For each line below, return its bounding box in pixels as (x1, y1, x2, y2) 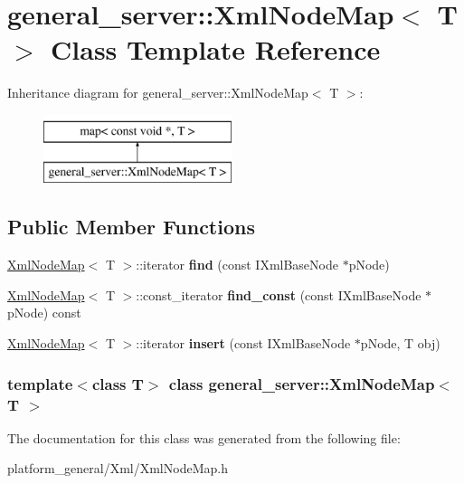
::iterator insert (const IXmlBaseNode (136, 334, 351, 353)
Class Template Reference (51, 31, 381, 68)
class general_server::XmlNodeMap (168, 372, 435, 394)
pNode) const (7, 303, 81, 322)
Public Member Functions (7, 213, 255, 241)
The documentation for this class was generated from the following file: (7, 428, 401, 447)
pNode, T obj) (360, 334, 440, 353)
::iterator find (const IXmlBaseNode (136, 255, 338, 274)
